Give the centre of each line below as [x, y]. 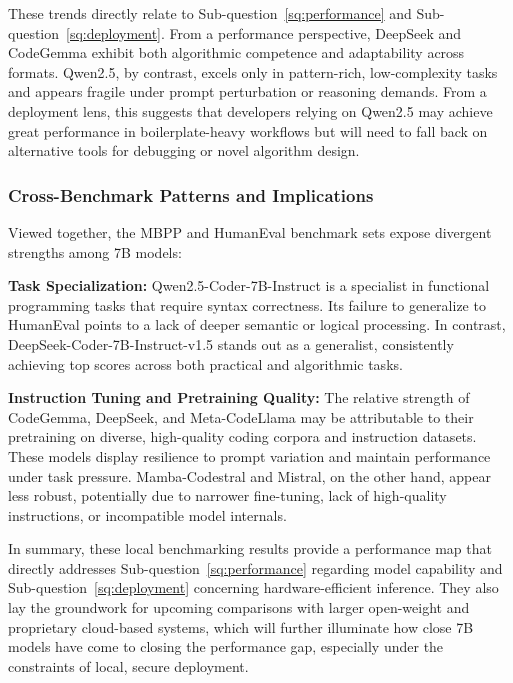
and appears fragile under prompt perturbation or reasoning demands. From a [247, 91]
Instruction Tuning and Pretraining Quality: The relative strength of [239, 397]
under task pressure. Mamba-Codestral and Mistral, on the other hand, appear [249, 475]
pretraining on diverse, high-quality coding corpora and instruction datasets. [242, 436]
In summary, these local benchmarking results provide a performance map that [250, 548]
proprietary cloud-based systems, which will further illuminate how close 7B [241, 626]
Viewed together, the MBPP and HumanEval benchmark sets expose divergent [250, 231]
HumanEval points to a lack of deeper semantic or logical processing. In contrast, [257, 324]
